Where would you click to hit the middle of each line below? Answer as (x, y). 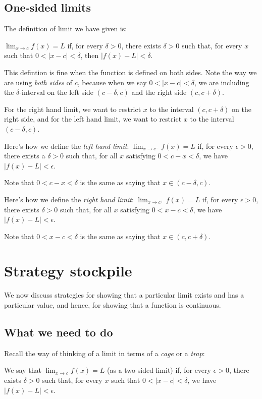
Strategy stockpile (68, 271)
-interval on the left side (57, 92)
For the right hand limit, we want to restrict (73, 109)
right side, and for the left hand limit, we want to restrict (93, 119)
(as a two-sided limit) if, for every (159, 370)
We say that (23, 370)
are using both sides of (38, 82)
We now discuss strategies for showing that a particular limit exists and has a (124, 295)
